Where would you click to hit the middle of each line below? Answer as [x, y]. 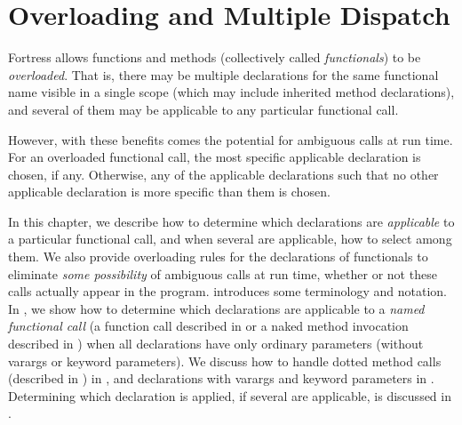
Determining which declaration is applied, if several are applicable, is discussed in [230, 395]
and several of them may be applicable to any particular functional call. [203, 109]
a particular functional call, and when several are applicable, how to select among [230, 239]
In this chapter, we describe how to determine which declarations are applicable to [231, 221]
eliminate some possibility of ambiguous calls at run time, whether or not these [223, 273]
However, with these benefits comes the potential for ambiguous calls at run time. [231, 139]
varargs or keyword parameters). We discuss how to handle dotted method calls [225, 361]
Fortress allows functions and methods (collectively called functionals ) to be [215, 57]
